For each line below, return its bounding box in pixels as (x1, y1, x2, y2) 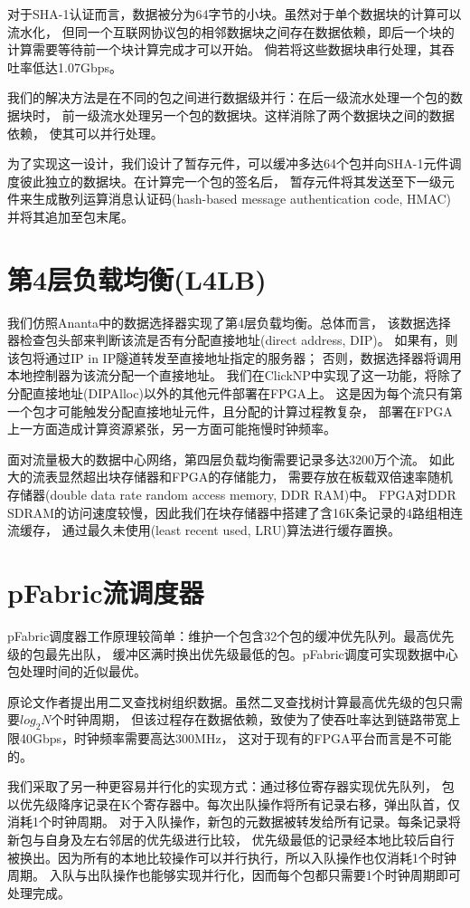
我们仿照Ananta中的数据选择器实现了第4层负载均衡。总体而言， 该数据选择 (7, 312, 451, 331)
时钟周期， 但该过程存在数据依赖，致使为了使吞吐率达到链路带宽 (63, 710, 448, 729)
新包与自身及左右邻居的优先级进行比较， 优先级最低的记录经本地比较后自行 (7, 830, 455, 849)
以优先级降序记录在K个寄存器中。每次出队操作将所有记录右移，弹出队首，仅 (7, 794, 460, 813)
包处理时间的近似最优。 (7, 662, 146, 681)
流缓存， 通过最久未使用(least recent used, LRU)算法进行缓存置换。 (7, 521, 400, 540)
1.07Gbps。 (57, 57, 122, 76)
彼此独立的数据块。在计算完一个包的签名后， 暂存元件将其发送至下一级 (19, 171, 442, 190)
